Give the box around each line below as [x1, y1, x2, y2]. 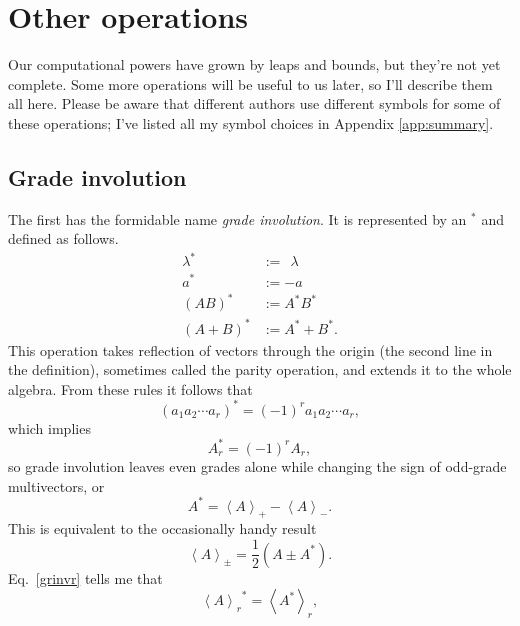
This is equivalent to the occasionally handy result [8, 518, 317, 539]
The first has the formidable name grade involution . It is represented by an [8, 208, 467, 229]
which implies [8, 417, 91, 438]
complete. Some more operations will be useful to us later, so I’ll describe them [8, 73, 493, 94]
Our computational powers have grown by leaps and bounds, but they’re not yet [8, 54, 501, 75]
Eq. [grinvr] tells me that [8, 567, 163, 588]
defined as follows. [8, 228, 119, 249]
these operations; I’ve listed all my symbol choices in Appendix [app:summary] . [8, 112, 494, 133]
